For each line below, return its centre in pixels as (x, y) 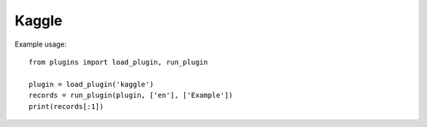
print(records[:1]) (66, 106)
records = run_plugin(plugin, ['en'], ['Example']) (131, 95)
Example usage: (41, 44)
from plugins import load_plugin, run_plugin (119, 62)
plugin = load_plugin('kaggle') (91, 84)
